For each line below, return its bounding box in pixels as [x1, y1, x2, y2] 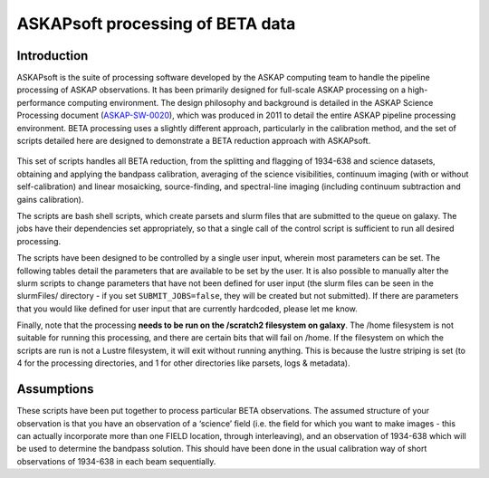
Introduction [16, 48, 89, 63]
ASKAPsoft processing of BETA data [16, 14, 296, 33]
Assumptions [16, 381, 94, 397]
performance [16, 97, 66, 108]
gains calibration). [16, 194, 84, 205]
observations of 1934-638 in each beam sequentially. [16, 455, 216, 466]
